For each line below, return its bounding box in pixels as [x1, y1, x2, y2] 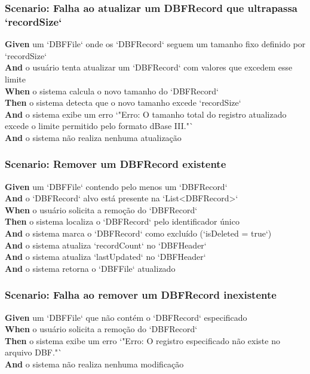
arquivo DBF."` [5, 346, 63, 358]
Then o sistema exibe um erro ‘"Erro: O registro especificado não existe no [5, 334, 280, 347]
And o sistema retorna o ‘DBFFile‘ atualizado [5, 262, 176, 274]
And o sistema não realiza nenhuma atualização [5, 131, 182, 143]
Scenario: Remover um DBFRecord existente [5, 157, 226, 171]
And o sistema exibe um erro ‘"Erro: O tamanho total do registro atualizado [5, 108, 287, 120]
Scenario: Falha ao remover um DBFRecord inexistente [5, 287, 277, 302]
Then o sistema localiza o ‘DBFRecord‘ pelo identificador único [5, 215, 240, 228]
